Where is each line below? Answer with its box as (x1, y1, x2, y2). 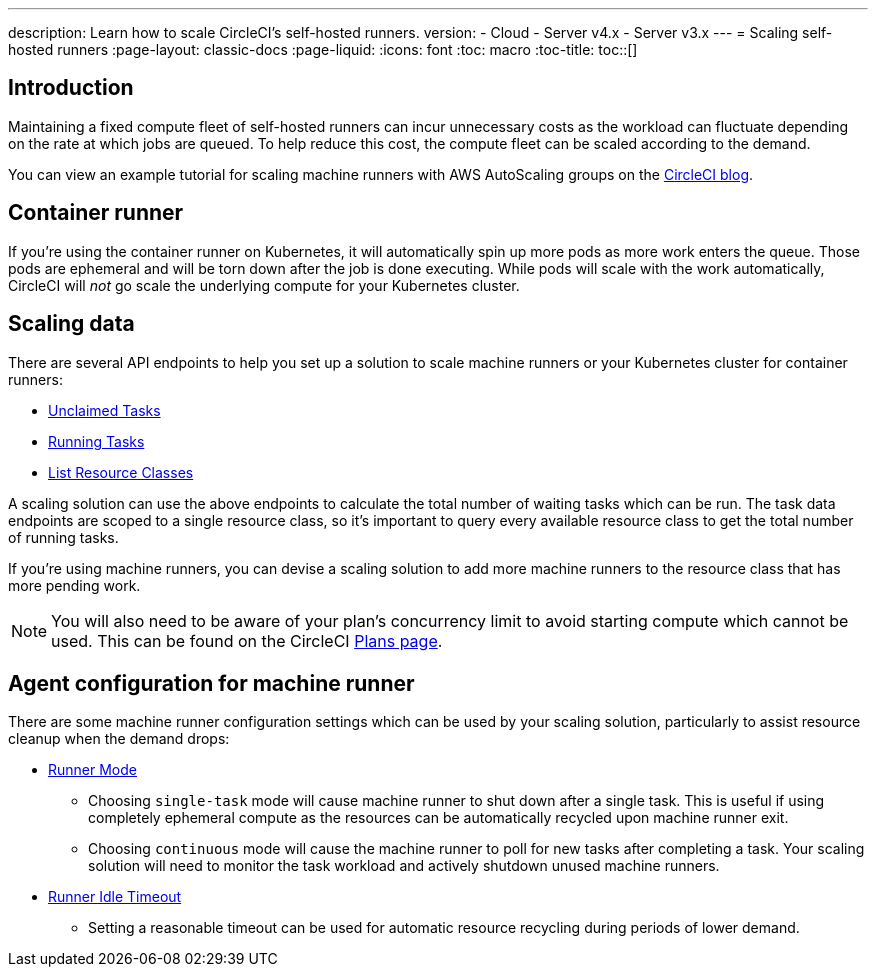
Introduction (8, 75, 134, 101)
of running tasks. (8, 528, 119, 546)
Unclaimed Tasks (48, 401, 161, 419)
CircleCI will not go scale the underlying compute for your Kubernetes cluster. (8, 276, 520, 294)
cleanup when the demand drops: (8, 730, 230, 748)
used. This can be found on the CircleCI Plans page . (51, 630, 443, 651)
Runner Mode (48, 761, 137, 779)
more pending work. (8, 576, 141, 594)
